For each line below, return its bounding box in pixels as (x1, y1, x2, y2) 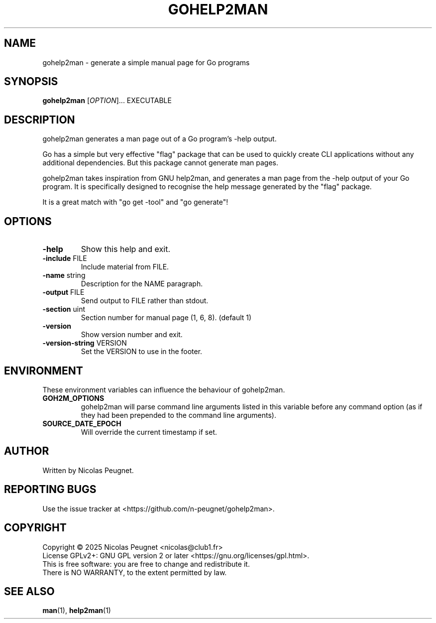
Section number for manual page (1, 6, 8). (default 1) (81, 313, 252, 322)
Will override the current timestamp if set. (81, 427, 217, 436)
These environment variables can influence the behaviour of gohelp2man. (42, 385, 285, 394)
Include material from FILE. (81, 262, 169, 271)
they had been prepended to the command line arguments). (81, 410, 277, 419)
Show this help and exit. (81, 244, 171, 254)
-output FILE (42, 288, 85, 297)
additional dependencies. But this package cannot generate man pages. (42, 158, 278, 167)
